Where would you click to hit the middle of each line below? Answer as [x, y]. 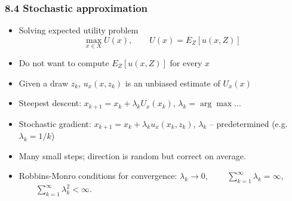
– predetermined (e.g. [248, 123]
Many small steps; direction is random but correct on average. [132, 155]
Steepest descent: [50, 103]
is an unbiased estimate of [173, 83]
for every [186, 63]
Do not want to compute [64, 63]
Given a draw [43, 83]
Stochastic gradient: [55, 123]
